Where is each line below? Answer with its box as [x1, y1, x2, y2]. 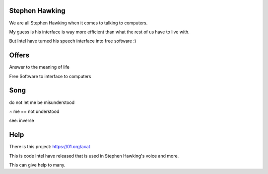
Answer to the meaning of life [9, 64, 69, 70]
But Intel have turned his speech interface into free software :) [9, 38, 136, 44]
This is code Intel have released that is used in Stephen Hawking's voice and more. [9, 153, 179, 159]
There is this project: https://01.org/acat [9, 144, 90, 150]
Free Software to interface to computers [9, 73, 91, 79]
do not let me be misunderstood [9, 99, 74, 105]
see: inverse [9, 117, 34, 124]
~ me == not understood [9, 108, 60, 114]
